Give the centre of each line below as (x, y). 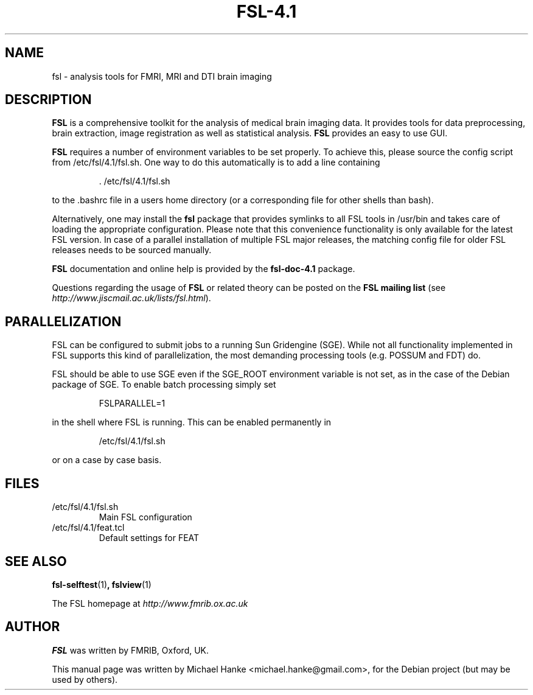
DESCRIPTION (48, 100)
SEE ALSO (36, 561)
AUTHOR (33, 627)
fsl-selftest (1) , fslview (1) (102, 584)
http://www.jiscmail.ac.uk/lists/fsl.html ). (131, 298)
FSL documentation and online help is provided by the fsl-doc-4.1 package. (204, 269)
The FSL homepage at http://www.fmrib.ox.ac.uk (150, 603)
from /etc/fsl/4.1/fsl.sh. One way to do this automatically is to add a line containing (216, 162)
